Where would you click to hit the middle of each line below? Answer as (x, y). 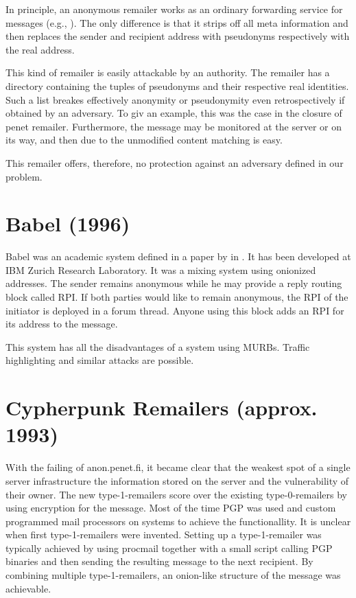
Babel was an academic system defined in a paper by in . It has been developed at (178, 256)
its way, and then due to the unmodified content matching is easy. (144, 140)
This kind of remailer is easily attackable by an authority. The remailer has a (168, 72)
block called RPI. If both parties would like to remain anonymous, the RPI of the (177, 297)
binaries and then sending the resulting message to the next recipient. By (159, 561)
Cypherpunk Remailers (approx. (162, 407)
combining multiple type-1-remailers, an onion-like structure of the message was (173, 575)
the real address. (40, 49)
